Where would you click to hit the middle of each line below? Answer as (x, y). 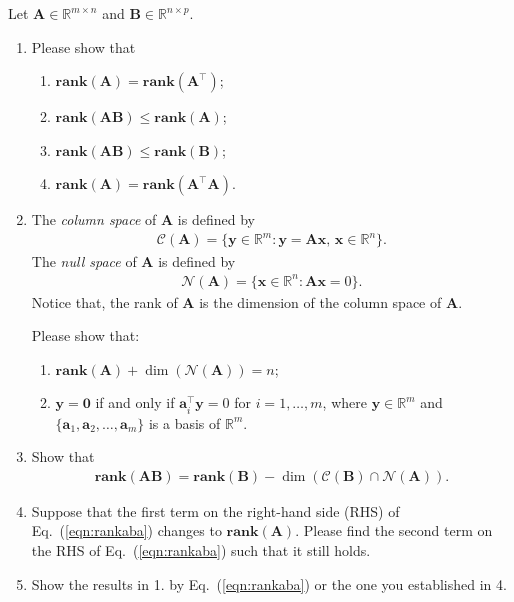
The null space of (84, 260)
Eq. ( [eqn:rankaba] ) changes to (126, 530)
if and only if (135, 402)
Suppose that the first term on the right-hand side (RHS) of (215, 510)
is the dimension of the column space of (320, 301)
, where (344, 402)
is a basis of (184, 422)
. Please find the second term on (394, 530)
